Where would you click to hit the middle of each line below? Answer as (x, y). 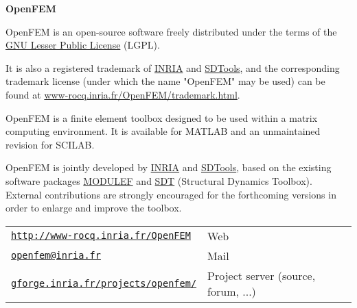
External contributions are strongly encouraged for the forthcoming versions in (171, 194)
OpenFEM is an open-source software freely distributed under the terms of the (171, 31)
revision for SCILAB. (50, 144)
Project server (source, (262, 275)
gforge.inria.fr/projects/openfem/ (104, 283)
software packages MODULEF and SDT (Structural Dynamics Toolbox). (159, 180)
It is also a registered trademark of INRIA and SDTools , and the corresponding (173, 67)
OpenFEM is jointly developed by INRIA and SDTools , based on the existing (169, 167)
